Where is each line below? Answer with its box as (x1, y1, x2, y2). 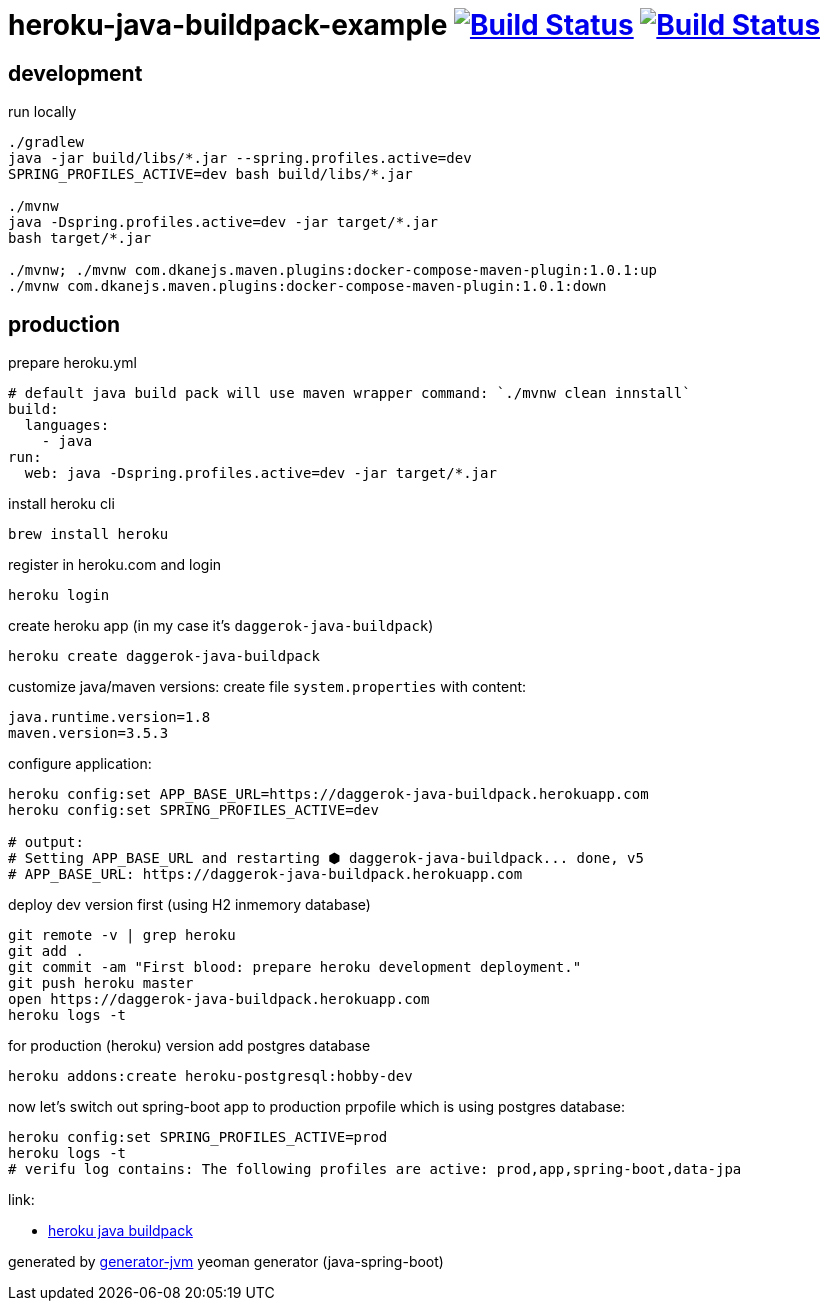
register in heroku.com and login (8, 556, 222, 574)
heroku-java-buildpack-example (8, 8, 448, 42)
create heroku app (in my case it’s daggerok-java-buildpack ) (8, 617, 434, 635)
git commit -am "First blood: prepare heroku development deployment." (8, 959, 582, 976)
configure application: (8, 755, 152, 773)
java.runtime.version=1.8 (8, 709, 211, 726)
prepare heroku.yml (8, 354, 137, 372)
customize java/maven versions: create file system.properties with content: (8, 678, 527, 696)
